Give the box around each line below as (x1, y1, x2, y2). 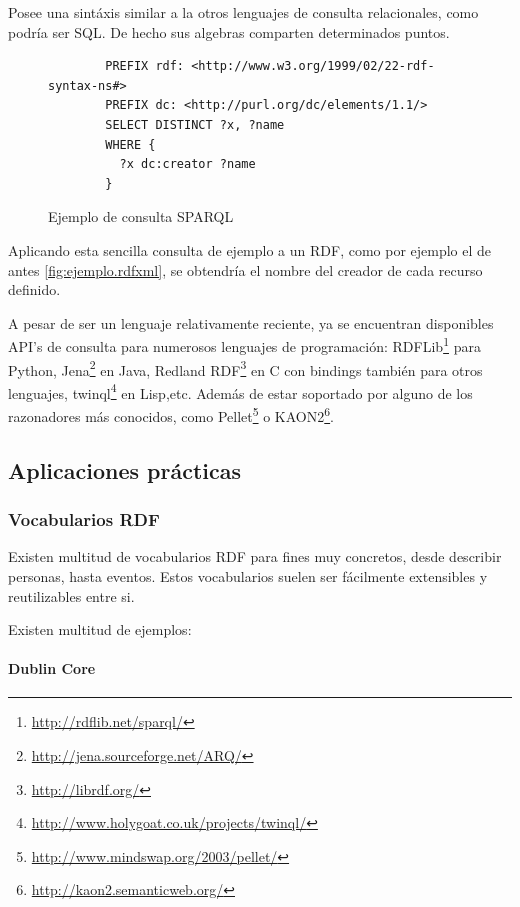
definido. (8, 279, 61, 300)
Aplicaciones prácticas (8, 454, 242, 485)
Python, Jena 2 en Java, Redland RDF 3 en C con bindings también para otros (8, 356, 483, 380)
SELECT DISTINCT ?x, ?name (105, 117, 285, 132)
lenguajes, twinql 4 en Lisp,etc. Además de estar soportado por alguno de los (8, 379, 473, 403)
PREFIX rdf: (105, 59, 185, 74)
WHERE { (105, 137, 156, 152)
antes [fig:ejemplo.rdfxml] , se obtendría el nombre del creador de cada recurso (8, 259, 483, 280)
